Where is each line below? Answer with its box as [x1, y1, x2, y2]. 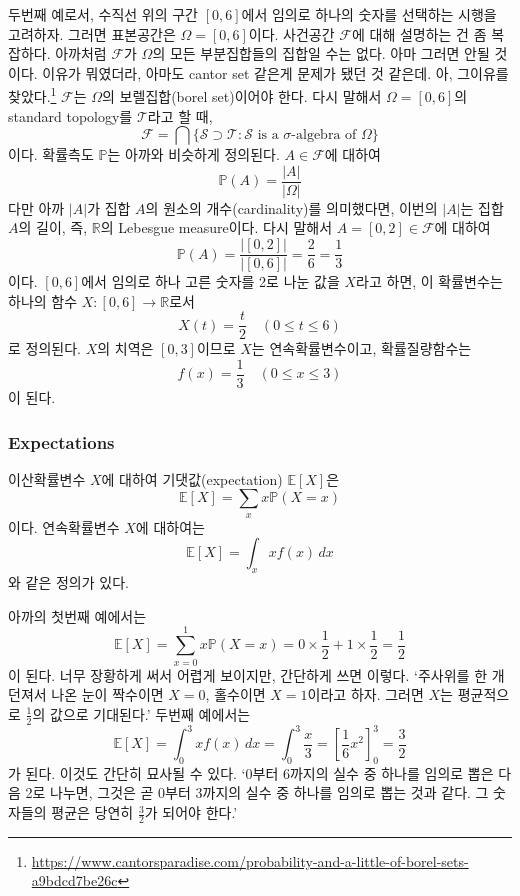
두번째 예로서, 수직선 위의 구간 [8, 4, 198, 24]
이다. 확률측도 [8, 144, 94, 165]
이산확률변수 [8, 468, 86, 489]
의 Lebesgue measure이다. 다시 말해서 [100, 217, 333, 238]
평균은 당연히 [51, 802, 134, 823]
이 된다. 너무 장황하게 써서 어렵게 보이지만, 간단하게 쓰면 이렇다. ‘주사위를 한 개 [8, 664, 505, 685]
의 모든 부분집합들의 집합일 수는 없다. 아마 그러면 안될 [152, 43, 490, 64]
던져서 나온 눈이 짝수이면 [8, 684, 164, 705]
